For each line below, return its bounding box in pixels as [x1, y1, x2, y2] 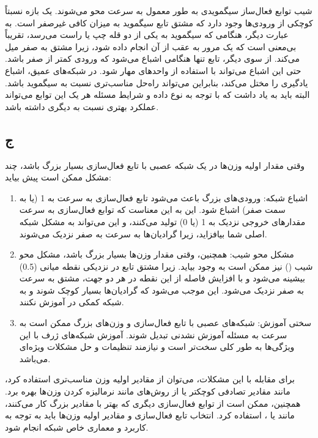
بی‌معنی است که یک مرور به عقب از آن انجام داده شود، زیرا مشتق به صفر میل [5, 40, 297, 53]
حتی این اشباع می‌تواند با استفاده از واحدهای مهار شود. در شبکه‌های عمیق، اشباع [5, 64, 301, 76]
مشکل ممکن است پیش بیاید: [5, 171, 111, 184]
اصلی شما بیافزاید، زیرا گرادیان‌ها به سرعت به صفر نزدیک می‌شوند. [19, 227, 267, 240]
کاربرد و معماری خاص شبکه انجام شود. [5, 420, 149, 433]
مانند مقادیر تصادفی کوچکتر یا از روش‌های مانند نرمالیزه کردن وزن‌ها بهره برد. [5, 385, 290, 398]
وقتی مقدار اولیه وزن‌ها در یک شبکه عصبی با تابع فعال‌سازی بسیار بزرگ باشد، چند [5, 158, 305, 171]
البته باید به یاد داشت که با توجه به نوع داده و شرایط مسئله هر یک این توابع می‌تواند [5, 88, 310, 101]
